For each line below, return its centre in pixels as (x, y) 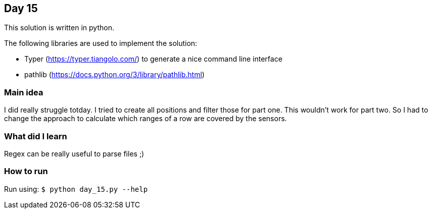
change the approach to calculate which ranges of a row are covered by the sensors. (146, 119)
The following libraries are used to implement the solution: (101, 43)
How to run (26, 171)
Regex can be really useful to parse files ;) (74, 153)
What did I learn (36, 136)
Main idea (24, 92)
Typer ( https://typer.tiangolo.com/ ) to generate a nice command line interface (153, 59)
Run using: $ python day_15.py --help (76, 189)
